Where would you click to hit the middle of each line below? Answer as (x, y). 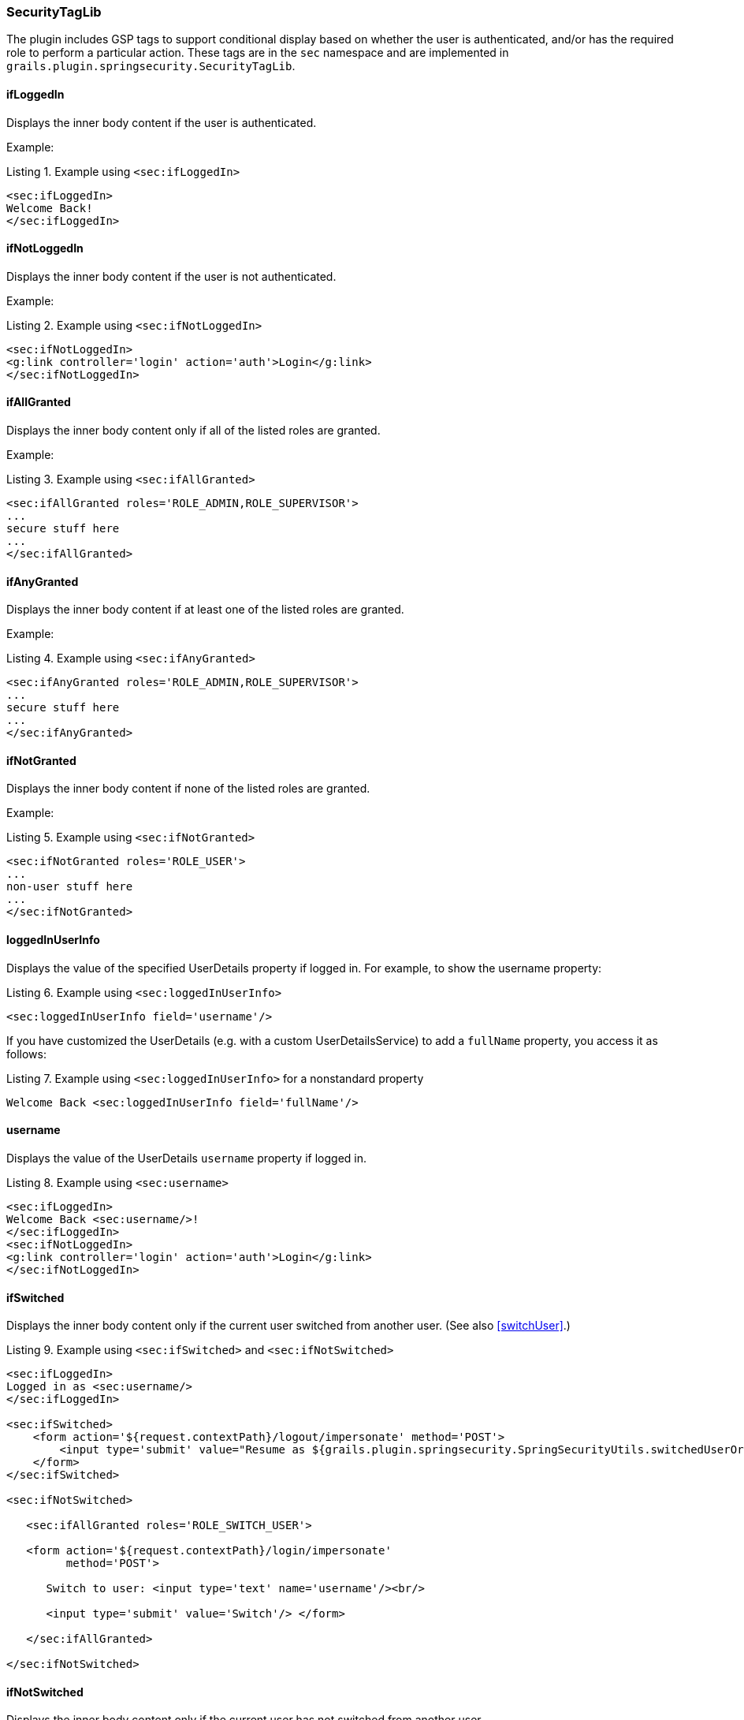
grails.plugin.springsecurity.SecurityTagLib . (151, 66)
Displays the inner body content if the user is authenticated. (162, 122)
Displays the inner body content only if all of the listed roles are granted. (193, 431)
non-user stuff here (70, 887)
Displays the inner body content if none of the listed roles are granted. (188, 789)
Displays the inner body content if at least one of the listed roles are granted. (205, 610)
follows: (26, 1054)
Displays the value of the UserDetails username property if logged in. (187, 1158)
